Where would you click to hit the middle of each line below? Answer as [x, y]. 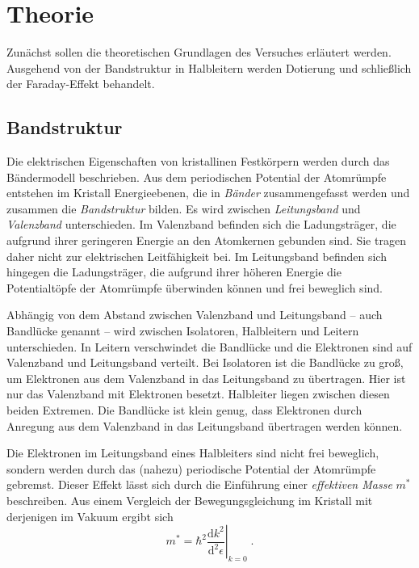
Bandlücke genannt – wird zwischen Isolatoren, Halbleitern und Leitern [183, 331]
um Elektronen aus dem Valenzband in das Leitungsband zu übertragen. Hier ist [206, 378]
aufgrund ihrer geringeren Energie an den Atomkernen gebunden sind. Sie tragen [206, 240]
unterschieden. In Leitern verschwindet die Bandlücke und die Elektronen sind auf [209, 346]
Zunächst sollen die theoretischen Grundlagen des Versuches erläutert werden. [199, 52]
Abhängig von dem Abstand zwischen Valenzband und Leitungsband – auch [195, 315]
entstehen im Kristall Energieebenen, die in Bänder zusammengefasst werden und [208, 193]
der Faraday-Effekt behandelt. [81, 84]
